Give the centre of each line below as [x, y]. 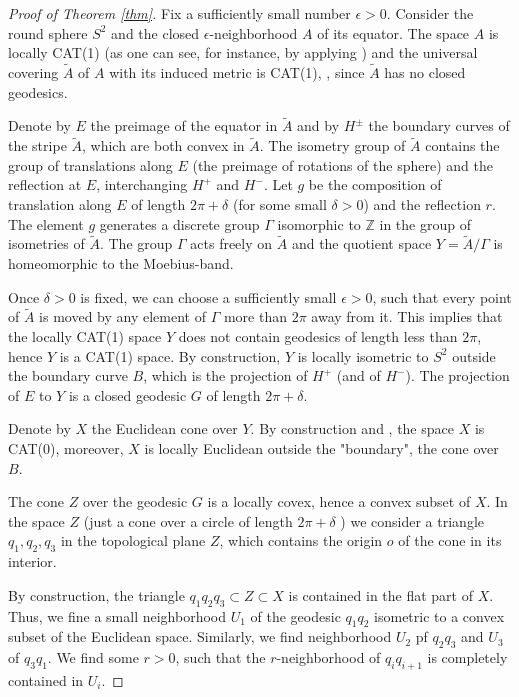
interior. [32, 561]
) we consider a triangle [412, 520]
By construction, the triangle [96, 594]
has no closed [425, 72]
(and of [358, 375]
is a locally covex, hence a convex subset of [339, 501]
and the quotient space [361, 243]
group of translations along [90, 164]
